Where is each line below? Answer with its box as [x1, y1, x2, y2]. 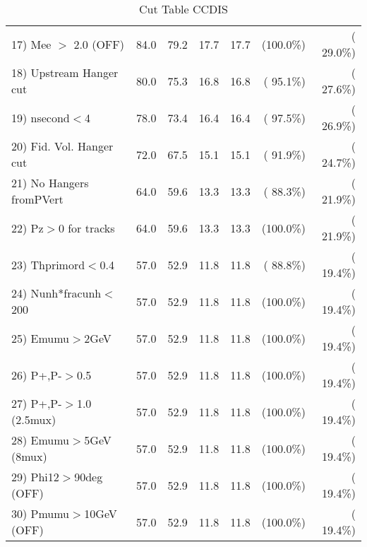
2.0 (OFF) [73, 35, 124, 52]
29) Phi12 [11, 469, 59, 485]
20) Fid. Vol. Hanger [11, 138, 114, 154]
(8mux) [11, 448, 47, 464]
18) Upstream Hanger [11, 64, 119, 81]
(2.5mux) [11, 411, 56, 428]
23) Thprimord [11, 256, 85, 273]
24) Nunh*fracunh [11, 285, 102, 301]
